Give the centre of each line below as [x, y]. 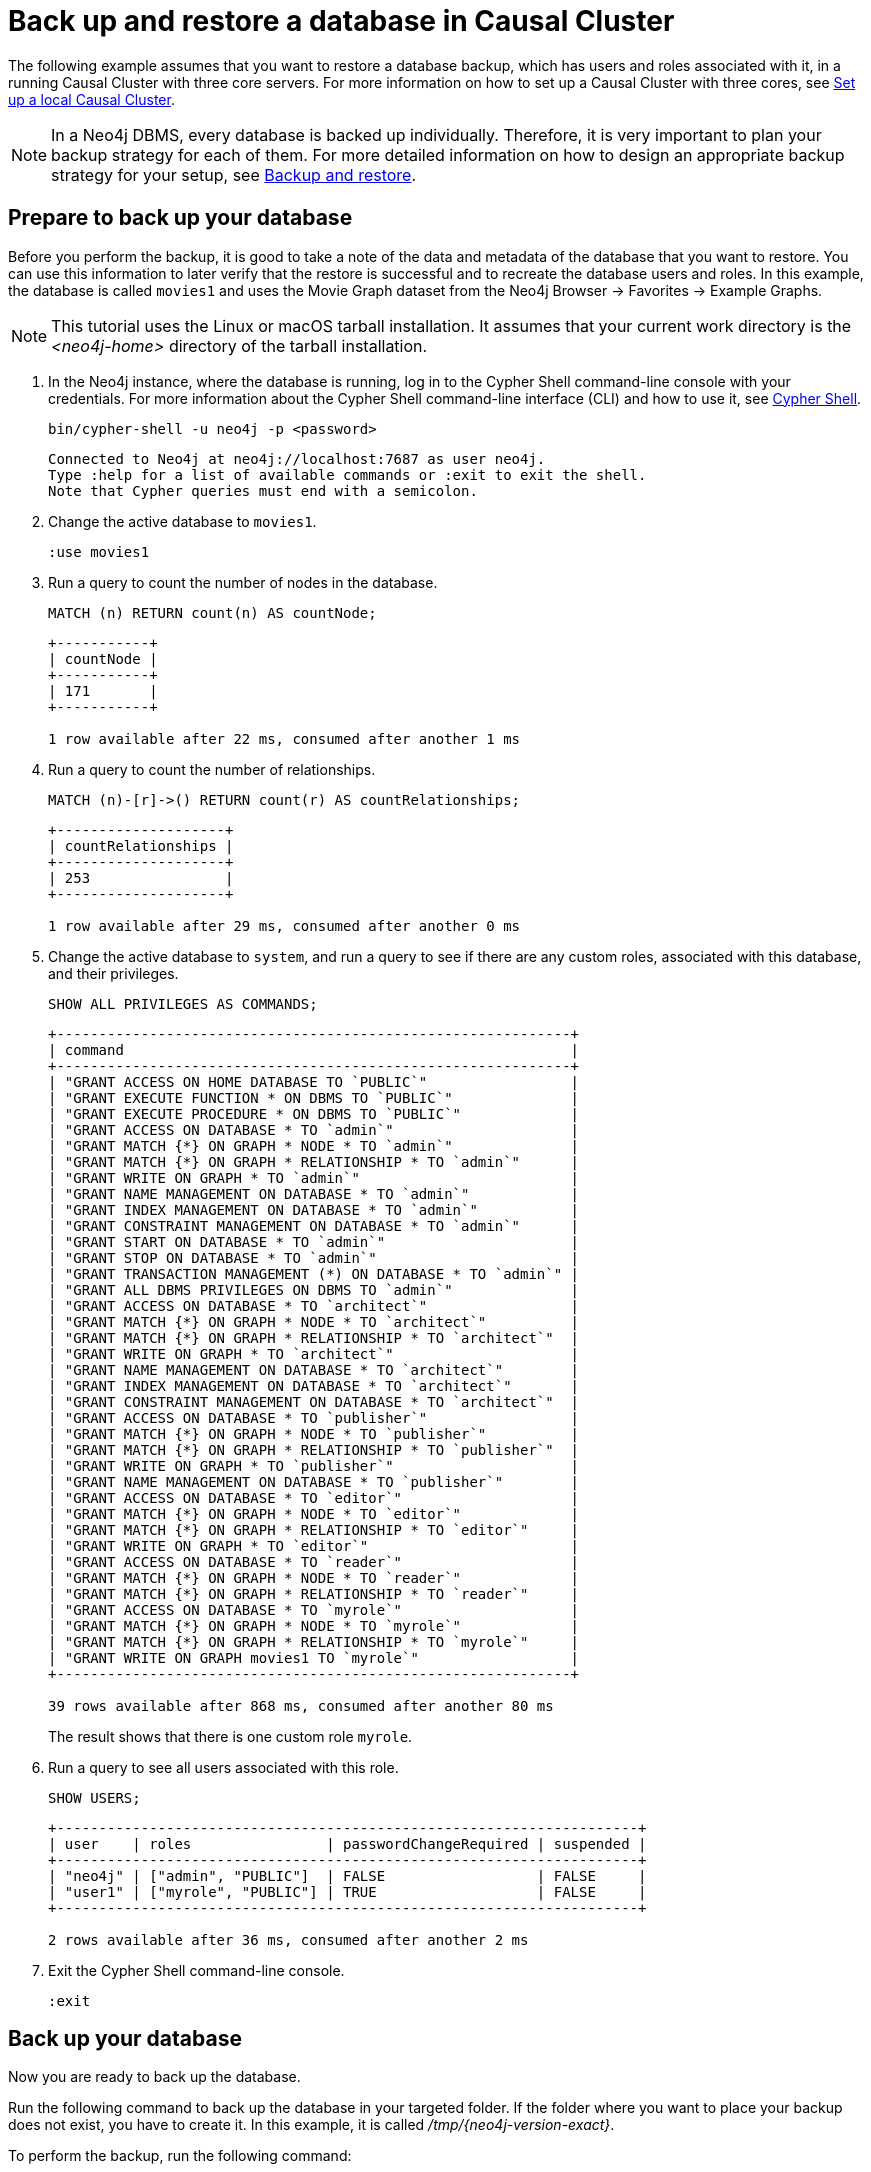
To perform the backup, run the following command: [180, 2156]
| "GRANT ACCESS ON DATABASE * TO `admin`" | [314, 1129]
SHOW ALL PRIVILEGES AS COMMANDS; [183, 1003]
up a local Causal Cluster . [91, 99]
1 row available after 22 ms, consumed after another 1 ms [284, 738]
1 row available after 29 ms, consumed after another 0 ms [284, 925]
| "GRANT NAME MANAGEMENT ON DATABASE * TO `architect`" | [314, 1369]
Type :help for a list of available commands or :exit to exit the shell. [347, 474]
